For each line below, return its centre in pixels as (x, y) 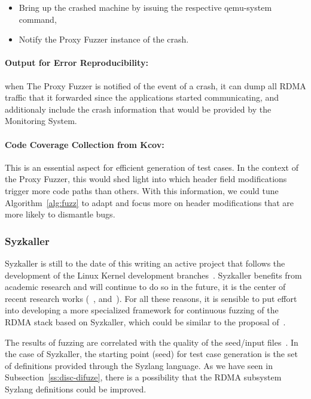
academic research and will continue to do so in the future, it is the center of (145, 287)
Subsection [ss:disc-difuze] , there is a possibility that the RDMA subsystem (143, 377)
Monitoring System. (41, 121)
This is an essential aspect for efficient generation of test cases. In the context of (152, 167)
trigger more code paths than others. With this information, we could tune (142, 190)
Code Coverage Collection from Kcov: (85, 144)
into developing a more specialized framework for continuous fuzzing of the (142, 310)
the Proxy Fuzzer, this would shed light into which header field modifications (146, 179)
